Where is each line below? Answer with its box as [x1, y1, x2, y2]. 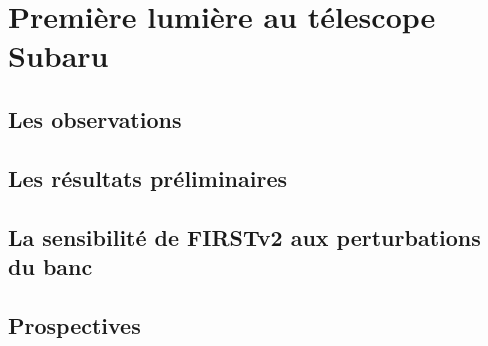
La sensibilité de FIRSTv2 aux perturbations [8, 221, 481, 252]
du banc [8, 250, 93, 281]
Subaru [8, 35, 109, 76]
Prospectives [8, 309, 141, 340]
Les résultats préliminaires [8, 162, 288, 193]
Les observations [8, 103, 182, 134]
